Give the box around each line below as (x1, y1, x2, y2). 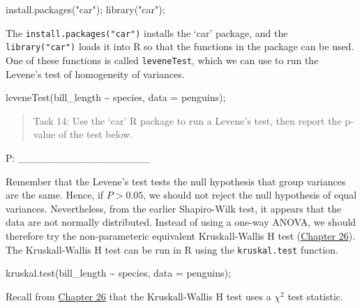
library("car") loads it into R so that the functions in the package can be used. (6, 39, 354, 54)
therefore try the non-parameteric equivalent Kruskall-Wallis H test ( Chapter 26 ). (6, 228, 356, 242)
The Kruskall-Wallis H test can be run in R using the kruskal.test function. (6, 242, 338, 256)
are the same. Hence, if (6, 187, 104, 202)
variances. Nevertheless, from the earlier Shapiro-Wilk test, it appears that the (6, 201, 342, 215)
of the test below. (58, 127, 133, 141)
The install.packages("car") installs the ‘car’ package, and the (6, 25, 288, 40)
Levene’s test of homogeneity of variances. (6, 66, 185, 81)
